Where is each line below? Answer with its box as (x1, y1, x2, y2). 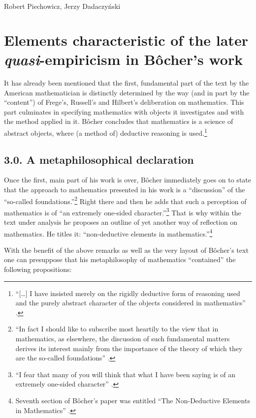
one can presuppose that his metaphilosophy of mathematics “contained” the (4, 254, 236, 265)
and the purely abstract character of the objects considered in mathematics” (15, 298, 246, 308)
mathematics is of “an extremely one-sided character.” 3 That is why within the (4, 206, 241, 217)
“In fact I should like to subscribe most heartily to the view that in (15, 324, 219, 334)
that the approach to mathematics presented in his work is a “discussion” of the (4, 184, 245, 194)
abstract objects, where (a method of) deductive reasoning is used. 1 (4, 126, 207, 138)
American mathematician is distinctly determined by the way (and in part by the (4, 87, 250, 97)
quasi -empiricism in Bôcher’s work (4, 49, 243, 69)
